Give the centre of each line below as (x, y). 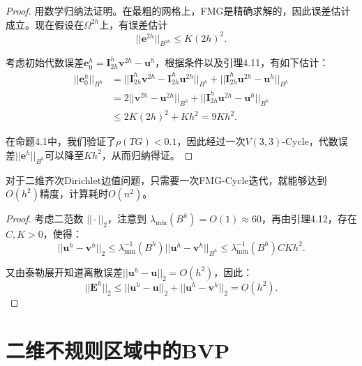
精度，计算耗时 (74, 193)
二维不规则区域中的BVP (118, 350)
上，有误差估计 (134, 24)
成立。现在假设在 (45, 24)
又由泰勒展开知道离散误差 (64, 272)
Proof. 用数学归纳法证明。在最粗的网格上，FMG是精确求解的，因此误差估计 (178, 10)
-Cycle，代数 (310, 141)
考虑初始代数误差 (45, 62)
